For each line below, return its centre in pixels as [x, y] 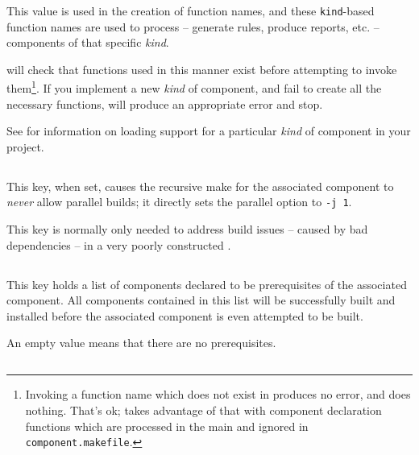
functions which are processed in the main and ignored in [167, 426]
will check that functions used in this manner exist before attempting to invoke [202, 69]
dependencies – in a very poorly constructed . [119, 244]
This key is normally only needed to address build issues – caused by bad [187, 229]
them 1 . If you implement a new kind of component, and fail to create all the [194, 87]
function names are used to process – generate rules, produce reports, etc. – [193, 26]
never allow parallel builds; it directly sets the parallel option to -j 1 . [179, 202]
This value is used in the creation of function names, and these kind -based [191, 10]
